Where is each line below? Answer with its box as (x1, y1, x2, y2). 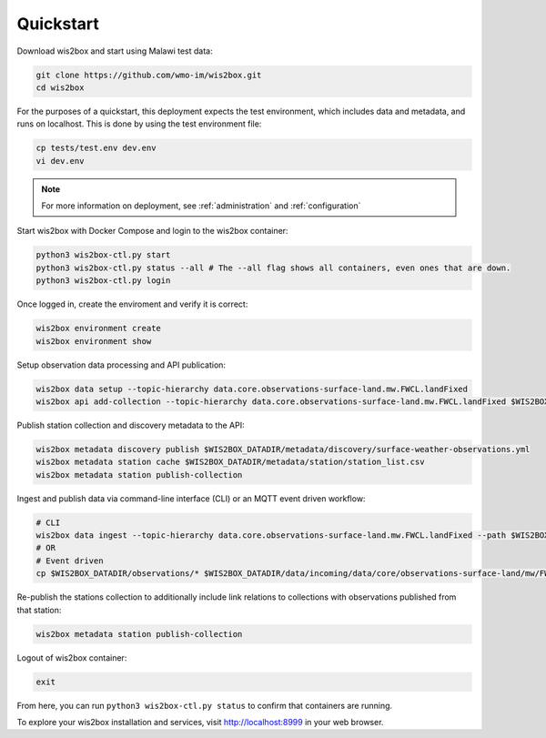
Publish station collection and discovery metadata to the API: (16, 420, 245, 430)
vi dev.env (35, 156, 85, 166)
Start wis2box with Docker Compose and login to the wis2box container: (16, 226, 288, 237)
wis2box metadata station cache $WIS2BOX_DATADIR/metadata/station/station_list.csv (35, 457, 425, 468)
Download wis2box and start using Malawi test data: (16, 45, 213, 56)
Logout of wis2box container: (16, 652, 127, 663)
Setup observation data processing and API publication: (16, 359, 227, 370)
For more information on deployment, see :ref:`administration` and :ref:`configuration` (41, 200, 361, 211)
